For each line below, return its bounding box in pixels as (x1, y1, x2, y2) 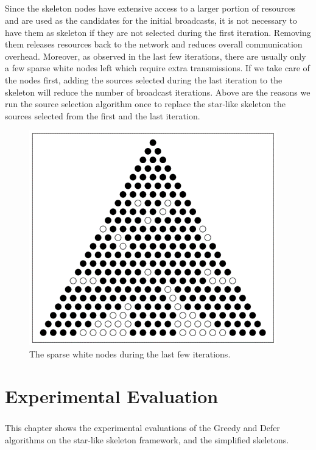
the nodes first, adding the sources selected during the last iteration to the (5, 73, 283, 86)
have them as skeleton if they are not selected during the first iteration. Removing (5, 26, 311, 38)
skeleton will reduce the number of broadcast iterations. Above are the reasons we (5, 85, 311, 98)
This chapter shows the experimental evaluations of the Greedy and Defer (5, 421, 280, 434)
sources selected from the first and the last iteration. (5, 109, 200, 122)
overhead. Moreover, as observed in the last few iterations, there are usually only (5, 49, 306, 62)
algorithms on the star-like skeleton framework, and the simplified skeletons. (5, 433, 289, 446)
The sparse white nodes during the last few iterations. (29, 347, 231, 360)
